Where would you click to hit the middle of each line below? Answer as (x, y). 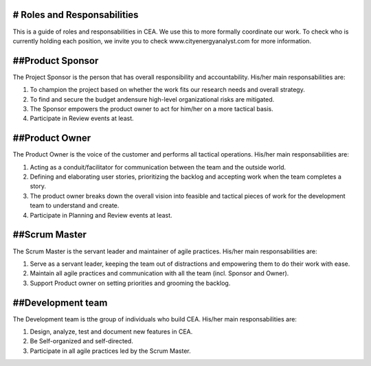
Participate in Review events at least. (82, 118)
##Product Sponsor (56, 61)
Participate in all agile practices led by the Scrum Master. (111, 351)
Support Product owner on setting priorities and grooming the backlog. (130, 283)
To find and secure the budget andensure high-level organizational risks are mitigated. (152, 99)
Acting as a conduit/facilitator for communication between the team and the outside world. (158, 167)
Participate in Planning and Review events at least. (101, 215)
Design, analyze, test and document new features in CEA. (111, 332)
